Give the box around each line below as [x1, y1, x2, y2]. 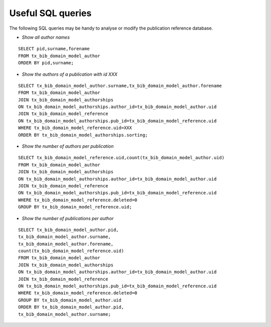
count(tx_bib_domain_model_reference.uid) [18, 248, 124, 254]
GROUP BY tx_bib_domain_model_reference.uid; [18, 204, 132, 210]
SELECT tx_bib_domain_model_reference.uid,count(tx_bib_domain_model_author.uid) [18, 155, 225, 161]
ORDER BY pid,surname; [18, 60, 74, 66]
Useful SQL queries [9, 8, 92, 19]
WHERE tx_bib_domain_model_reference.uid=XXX [18, 125, 132, 131]
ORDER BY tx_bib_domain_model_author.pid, [18, 304, 124, 310]
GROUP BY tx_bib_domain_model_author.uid [18, 297, 121, 303]
